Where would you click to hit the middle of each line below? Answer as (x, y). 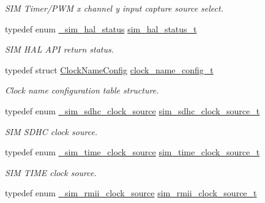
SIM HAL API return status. (60, 49)
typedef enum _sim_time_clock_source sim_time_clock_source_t (132, 152)
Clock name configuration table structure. (82, 90)
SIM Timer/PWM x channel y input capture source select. (114, 8)
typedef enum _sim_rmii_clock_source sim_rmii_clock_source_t (131, 193)
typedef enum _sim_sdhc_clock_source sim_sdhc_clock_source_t (132, 110)
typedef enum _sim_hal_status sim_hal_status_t (101, 28)
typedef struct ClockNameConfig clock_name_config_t (109, 69)
